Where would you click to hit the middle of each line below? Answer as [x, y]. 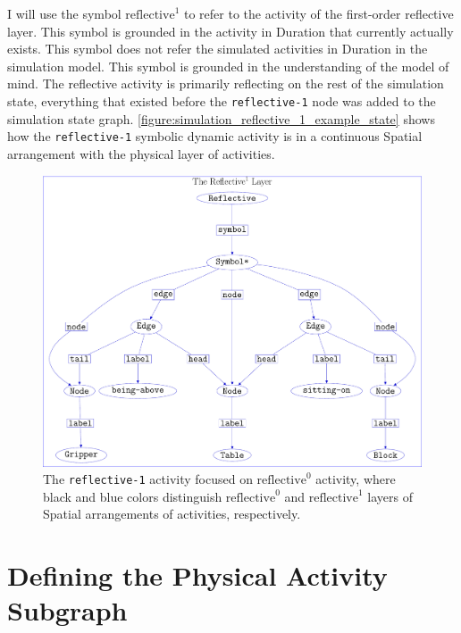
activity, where [356, 479]
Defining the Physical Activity [197, 575]
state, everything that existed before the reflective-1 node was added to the [222, 100]
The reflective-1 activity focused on [148, 479]
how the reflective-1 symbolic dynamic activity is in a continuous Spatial [215, 136]
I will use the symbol [64, 13]
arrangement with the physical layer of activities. [141, 153]
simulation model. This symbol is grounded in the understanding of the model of [228, 66]
